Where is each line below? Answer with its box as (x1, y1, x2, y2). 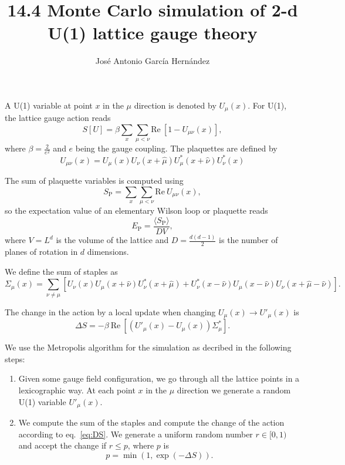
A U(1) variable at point (5, 99, 93, 111)
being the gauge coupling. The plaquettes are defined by (75, 142, 278, 154)
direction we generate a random (177, 383, 291, 396)
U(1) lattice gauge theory (48, 21, 258, 45)
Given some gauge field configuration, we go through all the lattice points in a (18, 372, 300, 385)
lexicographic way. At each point (18, 383, 136, 396)
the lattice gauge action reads (5, 112, 111, 124)
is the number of (219, 234, 278, 246)
